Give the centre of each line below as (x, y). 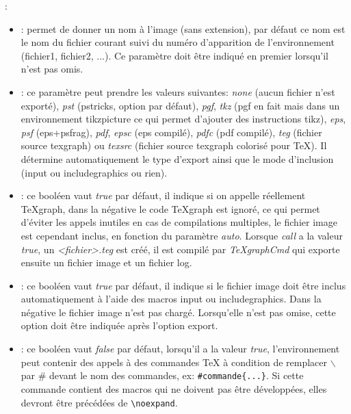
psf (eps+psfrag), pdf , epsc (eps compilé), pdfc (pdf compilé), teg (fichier (171, 132)
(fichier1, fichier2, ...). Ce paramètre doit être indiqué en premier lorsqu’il (174, 55)
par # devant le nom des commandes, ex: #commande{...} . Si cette (162, 375)
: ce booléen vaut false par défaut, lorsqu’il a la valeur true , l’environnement (180, 349)
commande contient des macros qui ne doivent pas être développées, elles (174, 388)
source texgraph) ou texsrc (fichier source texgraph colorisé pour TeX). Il (174, 145)
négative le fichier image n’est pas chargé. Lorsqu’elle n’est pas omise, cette (178, 312)
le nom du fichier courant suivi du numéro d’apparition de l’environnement (178, 42)
